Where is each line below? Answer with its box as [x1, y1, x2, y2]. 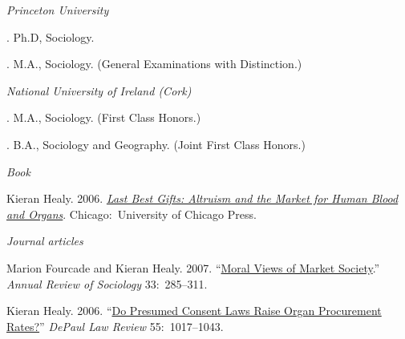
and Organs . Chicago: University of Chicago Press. [6, 205, 257, 222]
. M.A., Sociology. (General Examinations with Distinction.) [6, 55, 302, 72]
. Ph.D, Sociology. [6, 28, 95, 45]
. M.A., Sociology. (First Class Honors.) [6, 109, 201, 126]
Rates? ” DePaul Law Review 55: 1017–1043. [6, 317, 224, 334]
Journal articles [6, 232, 83, 249]
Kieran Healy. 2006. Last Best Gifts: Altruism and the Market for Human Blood [6, 190, 399, 207]
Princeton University [6, 2, 109, 18]
